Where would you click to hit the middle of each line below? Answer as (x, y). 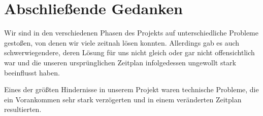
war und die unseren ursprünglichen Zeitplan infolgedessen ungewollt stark (120, 62)
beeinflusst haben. (32, 72)
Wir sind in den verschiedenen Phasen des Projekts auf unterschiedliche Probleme (131, 33)
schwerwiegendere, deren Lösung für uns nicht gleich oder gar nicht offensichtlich (129, 52)
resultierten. (23, 109)
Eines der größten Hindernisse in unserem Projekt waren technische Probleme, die (131, 89)
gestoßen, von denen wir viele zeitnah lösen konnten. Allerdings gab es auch (122, 42)
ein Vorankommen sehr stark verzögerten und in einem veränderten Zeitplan (123, 99)
